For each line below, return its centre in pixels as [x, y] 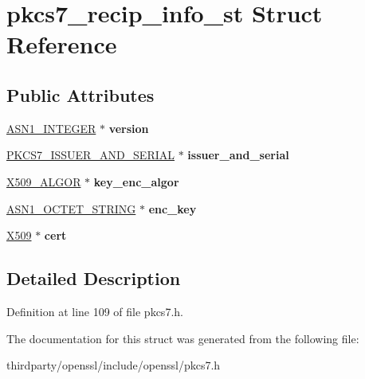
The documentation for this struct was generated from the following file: [183, 338]
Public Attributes [80, 94]
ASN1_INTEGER [51, 128]
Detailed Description [94, 278]
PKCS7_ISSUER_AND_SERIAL [91, 155]
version [129, 128]
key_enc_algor [136, 181]
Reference [62, 44]
